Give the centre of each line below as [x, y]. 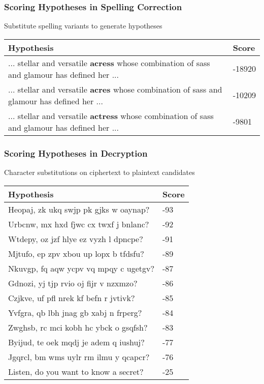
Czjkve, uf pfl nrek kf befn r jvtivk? [72, 298]
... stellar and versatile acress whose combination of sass [109, 63]
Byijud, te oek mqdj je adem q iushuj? [76, 342]
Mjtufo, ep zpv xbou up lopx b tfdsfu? [76, 253]
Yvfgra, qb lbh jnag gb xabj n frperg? [75, 312]
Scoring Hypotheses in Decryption [76, 153]
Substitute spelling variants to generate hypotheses [83, 26]
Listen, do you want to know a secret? [76, 371]
